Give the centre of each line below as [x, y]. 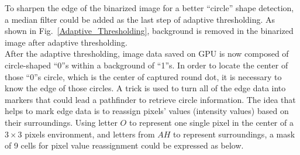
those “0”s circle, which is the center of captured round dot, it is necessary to [143, 76]
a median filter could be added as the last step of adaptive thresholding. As [140, 19]
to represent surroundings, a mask [234, 134]
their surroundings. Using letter [61, 122]
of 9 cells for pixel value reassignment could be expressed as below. [124, 145]
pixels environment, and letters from [90, 134]
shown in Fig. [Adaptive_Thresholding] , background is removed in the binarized [149, 31]
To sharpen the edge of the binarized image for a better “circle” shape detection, [149, 8]
